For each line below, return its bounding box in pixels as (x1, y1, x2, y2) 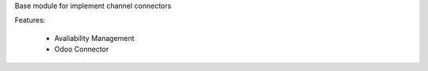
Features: (14, 16, 46, 25)
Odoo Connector (54, 44, 109, 54)
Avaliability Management (54, 33, 135, 43)
